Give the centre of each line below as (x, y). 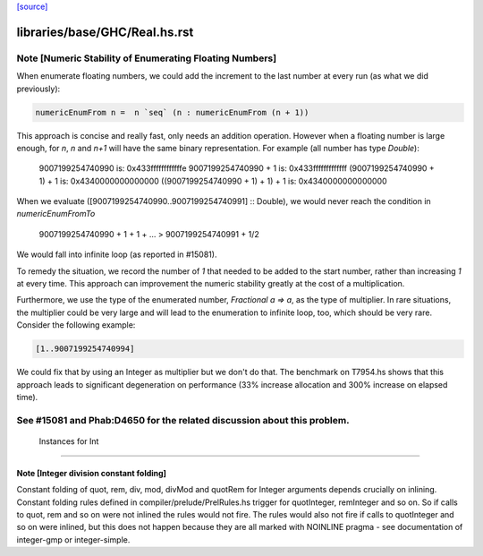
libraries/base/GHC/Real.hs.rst (105, 32)
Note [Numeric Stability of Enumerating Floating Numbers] (147, 58)
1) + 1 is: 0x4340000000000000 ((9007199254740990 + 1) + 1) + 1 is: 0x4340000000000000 (213, 181)
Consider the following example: (76, 325)
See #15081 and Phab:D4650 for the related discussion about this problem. (183, 420)
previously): (38, 89)
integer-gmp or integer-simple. (73, 539)
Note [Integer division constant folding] (92, 473)
